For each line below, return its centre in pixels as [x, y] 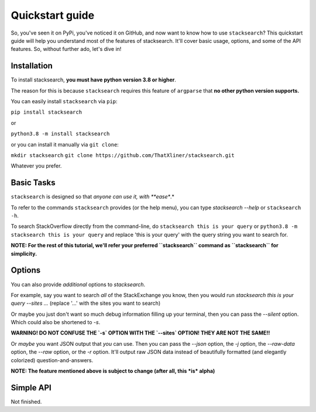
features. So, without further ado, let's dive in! [66, 49]
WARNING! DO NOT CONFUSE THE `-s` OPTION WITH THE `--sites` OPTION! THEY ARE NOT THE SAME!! [140, 333]
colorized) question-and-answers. [52, 360]
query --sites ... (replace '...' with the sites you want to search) [86, 303]
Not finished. [26, 401]
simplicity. [24, 253]
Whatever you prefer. [36, 166]
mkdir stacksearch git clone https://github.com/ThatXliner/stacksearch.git [123, 155]
